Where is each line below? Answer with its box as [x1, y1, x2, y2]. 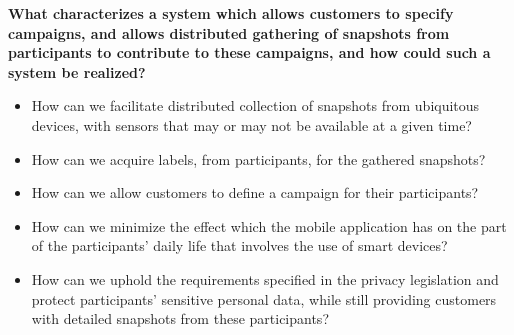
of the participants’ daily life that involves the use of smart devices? [31, 235, 448, 256]
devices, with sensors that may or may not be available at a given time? [31, 114, 472, 135]
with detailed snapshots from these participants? [31, 308, 329, 329]
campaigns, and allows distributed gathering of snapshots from [8, 22, 450, 43]
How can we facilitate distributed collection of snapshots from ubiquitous [31, 95, 480, 116]
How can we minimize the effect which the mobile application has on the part [31, 215, 507, 236]
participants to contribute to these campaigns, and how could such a [8, 42, 491, 63]
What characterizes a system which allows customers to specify [8, 3, 454, 23]
